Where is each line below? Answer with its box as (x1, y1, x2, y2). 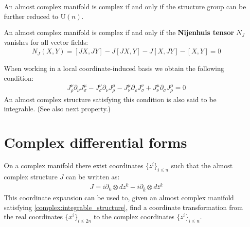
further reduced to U (4, 11, 66, 21)
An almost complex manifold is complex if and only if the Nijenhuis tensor (4, 27, 234, 37)
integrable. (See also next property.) (4, 104, 111, 114)
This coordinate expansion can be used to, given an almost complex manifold (4, 192, 234, 203)
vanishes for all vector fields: (4, 36, 88, 47)
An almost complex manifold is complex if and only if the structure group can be (4, 1, 246, 11)
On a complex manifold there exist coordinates (4, 160, 143, 171)
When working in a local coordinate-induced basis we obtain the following (4, 63, 224, 73)
